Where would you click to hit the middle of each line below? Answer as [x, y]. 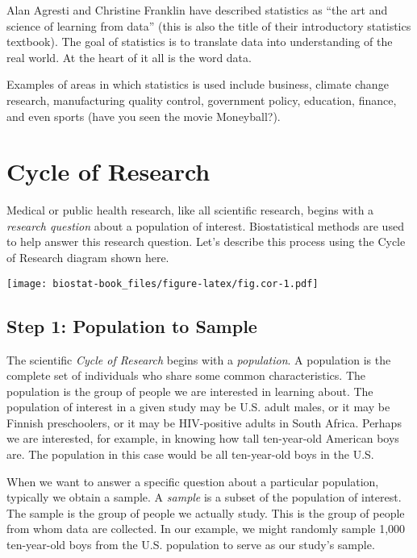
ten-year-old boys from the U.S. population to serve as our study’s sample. [191, 545]
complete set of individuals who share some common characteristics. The [186, 375]
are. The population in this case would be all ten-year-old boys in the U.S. [190, 454]
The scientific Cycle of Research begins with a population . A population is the [199, 359]
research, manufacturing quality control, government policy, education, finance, [202, 100]
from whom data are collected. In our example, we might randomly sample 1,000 [206, 529]
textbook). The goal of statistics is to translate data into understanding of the [200, 42]
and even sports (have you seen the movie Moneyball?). [144, 116]
